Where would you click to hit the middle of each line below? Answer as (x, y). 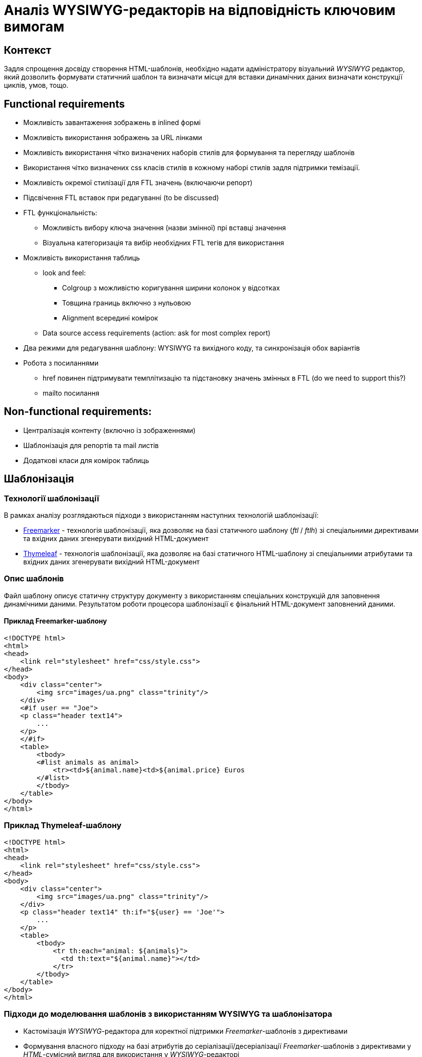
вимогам (34, 27)
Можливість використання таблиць (82, 258)
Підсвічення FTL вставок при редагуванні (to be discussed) (121, 198)
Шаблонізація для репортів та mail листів (91, 445)
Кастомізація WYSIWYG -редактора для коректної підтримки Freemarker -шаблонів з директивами (186, 1031)
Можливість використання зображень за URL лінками (113, 138)
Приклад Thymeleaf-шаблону (63, 825)
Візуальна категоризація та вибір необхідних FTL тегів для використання (164, 243)
